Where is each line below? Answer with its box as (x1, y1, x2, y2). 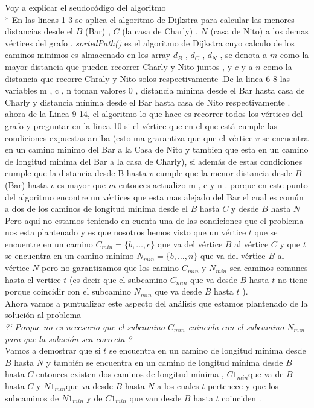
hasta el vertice (5, 273, 61, 285)
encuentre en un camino (5, 237, 93, 250)
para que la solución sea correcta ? (5, 332, 132, 345)
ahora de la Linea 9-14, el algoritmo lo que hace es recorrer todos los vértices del (5, 107, 303, 120)
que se (254, 226, 278, 238)
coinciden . (222, 391, 261, 404)
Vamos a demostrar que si (5, 344, 101, 357)
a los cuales (157, 380, 199, 392)
